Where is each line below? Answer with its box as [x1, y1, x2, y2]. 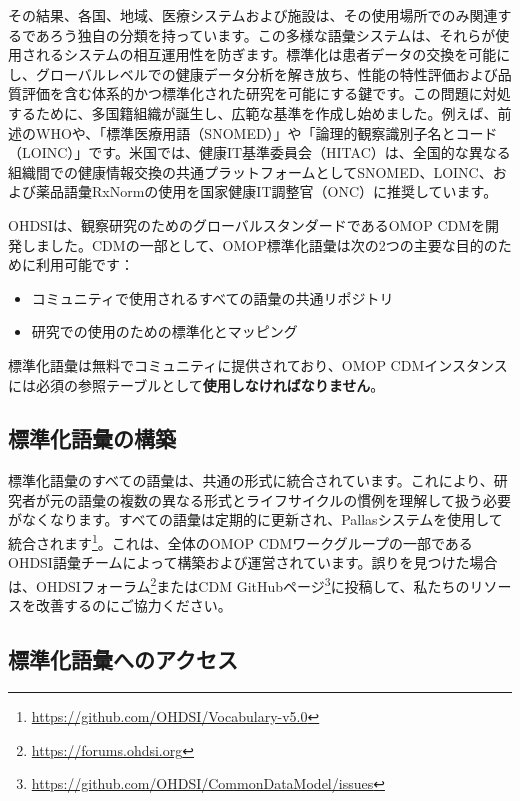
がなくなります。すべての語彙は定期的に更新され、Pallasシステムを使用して [8, 509, 503, 530]
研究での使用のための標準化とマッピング [31, 321, 298, 342]
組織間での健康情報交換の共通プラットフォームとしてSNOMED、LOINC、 [8, 161, 493, 182]
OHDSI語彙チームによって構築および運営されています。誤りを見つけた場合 [8, 552, 498, 573]
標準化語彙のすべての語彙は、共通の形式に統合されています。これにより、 [8, 470, 494, 491]
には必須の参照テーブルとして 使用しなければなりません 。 [8, 374, 385, 395]
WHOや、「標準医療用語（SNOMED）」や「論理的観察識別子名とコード [35, 122, 498, 143]
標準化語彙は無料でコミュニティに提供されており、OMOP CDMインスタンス [8, 354, 508, 375]
